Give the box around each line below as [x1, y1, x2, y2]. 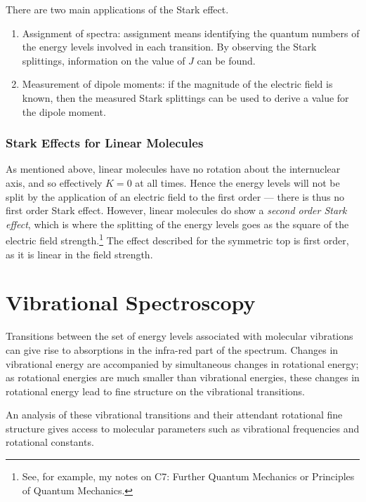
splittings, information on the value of [22, 53, 185, 67]
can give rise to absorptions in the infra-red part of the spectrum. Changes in [6, 342, 339, 357]
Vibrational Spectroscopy [6, 288, 256, 317]
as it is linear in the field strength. [6, 246, 153, 261]
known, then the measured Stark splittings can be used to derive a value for [22, 90, 349, 105]
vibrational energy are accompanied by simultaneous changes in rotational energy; [6, 356, 359, 371]
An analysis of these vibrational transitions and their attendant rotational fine [6, 407, 343, 422]
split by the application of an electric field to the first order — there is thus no [6, 189, 344, 204]
